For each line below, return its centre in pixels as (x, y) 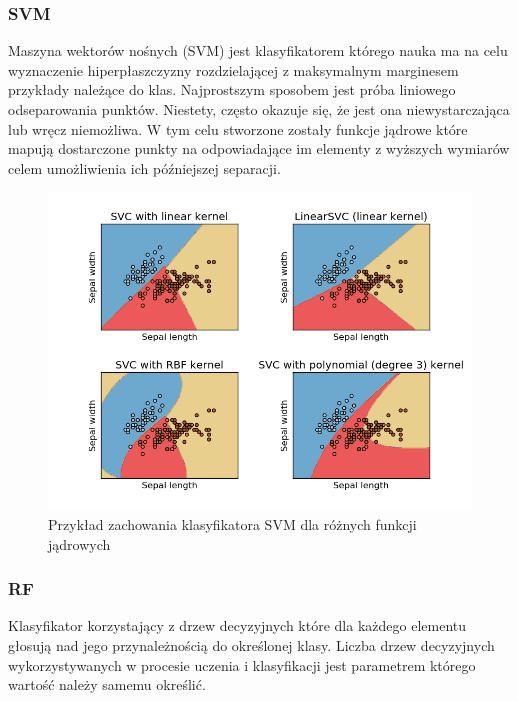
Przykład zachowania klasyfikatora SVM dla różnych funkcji (232, 523)
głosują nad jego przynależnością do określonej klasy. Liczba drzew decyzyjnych (251, 644)
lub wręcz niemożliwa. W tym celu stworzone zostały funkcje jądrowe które (238, 128)
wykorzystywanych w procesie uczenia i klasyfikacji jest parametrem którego (242, 664)
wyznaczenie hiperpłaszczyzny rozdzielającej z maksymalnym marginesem (233, 69)
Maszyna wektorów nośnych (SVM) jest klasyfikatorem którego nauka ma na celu (258, 50)
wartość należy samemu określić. (107, 684)
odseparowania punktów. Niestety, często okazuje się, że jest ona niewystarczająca (259, 109)
